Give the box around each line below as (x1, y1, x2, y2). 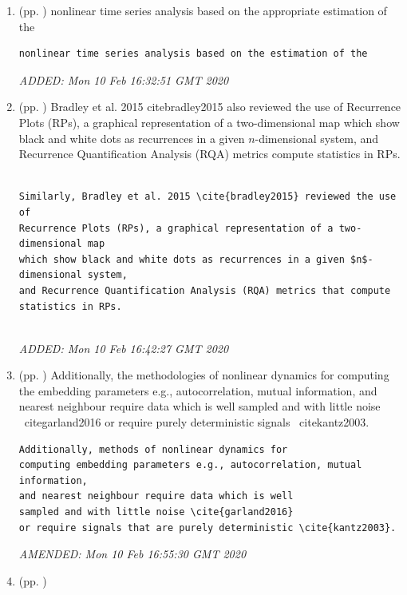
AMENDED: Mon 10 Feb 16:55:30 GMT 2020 (18, 545, 247, 562)
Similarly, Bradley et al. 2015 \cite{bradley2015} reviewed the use (18, 191, 397, 203)
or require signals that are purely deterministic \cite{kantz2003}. (18, 522, 397, 534)
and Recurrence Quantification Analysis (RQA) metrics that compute (18, 284, 391, 296)
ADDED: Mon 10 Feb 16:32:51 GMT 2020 (18, 71, 229, 88)
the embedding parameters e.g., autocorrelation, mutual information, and (18, 382, 377, 399)
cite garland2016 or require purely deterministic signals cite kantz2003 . (24, 414, 369, 430)
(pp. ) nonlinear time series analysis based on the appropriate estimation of (18, 2, 387, 18)
